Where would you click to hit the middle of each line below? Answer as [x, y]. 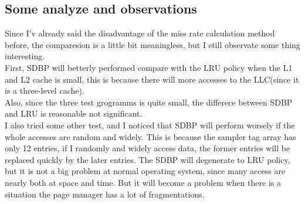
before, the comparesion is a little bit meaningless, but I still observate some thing [152, 44]
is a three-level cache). [45, 91]
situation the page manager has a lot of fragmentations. [105, 194]
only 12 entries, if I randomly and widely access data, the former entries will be [148, 148]
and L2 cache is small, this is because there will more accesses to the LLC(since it [152, 79]
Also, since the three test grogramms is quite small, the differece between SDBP [149, 102]
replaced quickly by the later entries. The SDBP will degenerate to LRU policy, [148, 159]
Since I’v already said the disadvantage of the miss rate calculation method [140, 33]
